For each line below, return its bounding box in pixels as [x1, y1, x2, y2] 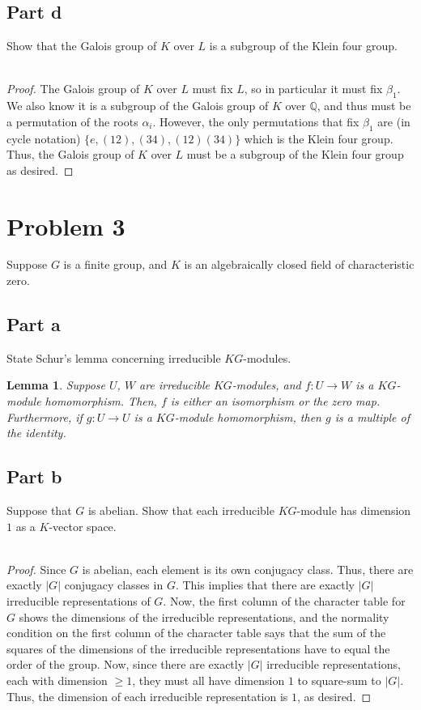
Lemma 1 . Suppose [6, 376, 106, 393]
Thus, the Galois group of [6, 146, 134, 163]
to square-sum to [297, 671, 381, 688]
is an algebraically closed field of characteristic [184, 256, 415, 273]
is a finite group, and [63, 256, 168, 273]
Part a [6, 312, 61, 337]
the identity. [6, 424, 66, 441]
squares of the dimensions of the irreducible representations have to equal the [6, 640, 390, 657]
